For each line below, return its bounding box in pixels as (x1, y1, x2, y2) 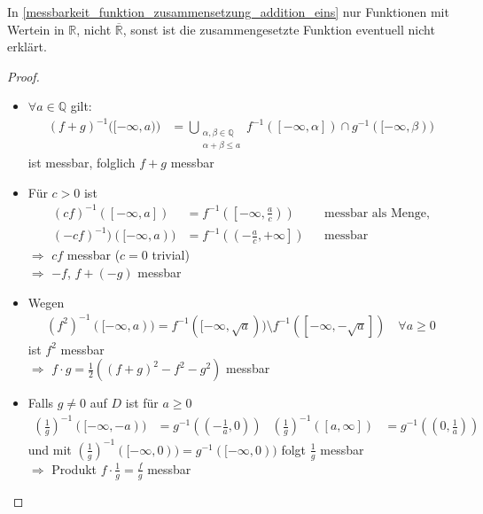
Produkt (51, 459, 97, 478)
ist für (125, 393, 159, 412)
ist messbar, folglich (27, 153, 136, 172)
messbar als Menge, (324, 206, 430, 220)
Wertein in (7, 19, 65, 38)
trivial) (152, 245, 190, 264)
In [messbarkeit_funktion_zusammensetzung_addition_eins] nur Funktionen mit (7, 3, 449, 20)
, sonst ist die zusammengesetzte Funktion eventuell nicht (122, 19, 435, 38)
